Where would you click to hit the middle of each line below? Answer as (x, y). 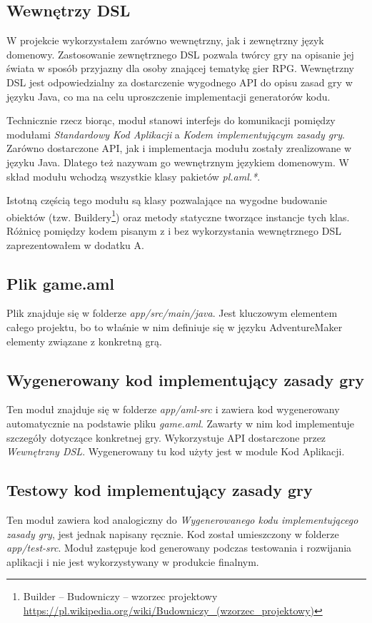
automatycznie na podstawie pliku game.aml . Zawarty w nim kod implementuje (181, 423)
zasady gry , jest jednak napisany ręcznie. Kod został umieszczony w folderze (173, 533)
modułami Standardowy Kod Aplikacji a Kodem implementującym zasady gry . (176, 134)
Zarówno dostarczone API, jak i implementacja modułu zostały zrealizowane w (179, 148)
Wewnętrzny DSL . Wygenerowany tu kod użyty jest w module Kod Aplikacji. (176, 451)
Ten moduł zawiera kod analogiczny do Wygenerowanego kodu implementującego (182, 519)
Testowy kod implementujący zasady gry (160, 490)
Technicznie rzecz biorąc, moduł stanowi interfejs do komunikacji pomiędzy (171, 120)
